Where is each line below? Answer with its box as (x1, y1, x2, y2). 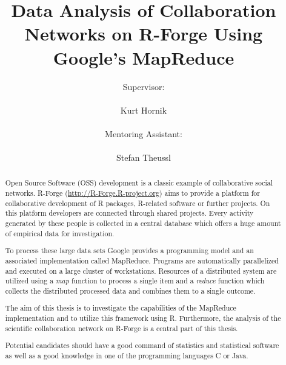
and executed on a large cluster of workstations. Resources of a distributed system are (5, 265, 277, 276)
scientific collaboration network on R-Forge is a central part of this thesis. (5, 323, 238, 333)
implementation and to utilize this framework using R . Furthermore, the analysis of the (5, 313, 281, 323)
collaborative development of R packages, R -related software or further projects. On (5, 198, 270, 208)
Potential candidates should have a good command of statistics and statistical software (5, 340, 279, 350)
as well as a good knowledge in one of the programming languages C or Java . (5, 350, 248, 360)
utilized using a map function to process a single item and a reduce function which (5, 276, 265, 286)
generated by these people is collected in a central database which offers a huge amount (5, 218, 281, 228)
